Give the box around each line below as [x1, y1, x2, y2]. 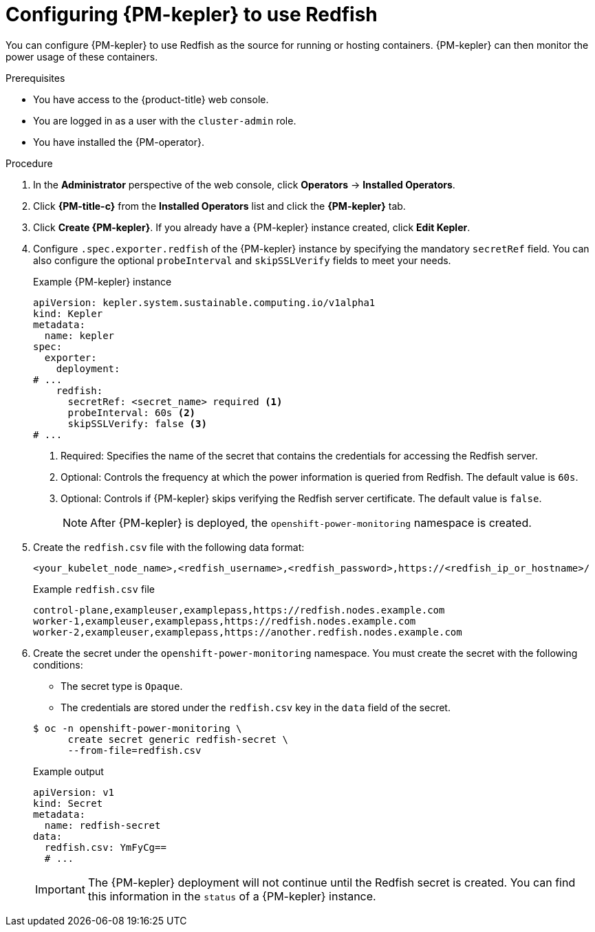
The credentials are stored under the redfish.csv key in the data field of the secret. [61, 701, 451, 713]
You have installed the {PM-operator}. [33, 136, 205, 148]
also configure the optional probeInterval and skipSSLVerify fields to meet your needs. [33, 254, 451, 266]
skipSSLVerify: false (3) [67, 418, 207, 429]
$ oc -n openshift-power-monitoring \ [33, 722, 242, 734]
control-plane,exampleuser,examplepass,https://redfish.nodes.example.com [33, 604, 445, 616]
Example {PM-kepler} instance [33, 275, 172, 288]
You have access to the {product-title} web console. [33, 93, 269, 105]
